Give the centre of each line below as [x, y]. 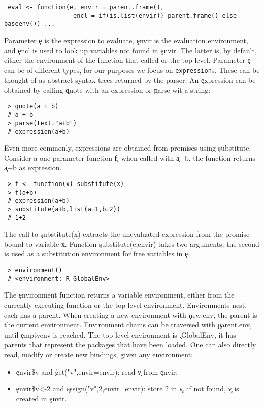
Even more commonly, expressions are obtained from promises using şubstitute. [128, 148]
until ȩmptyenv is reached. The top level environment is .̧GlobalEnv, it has [120, 334]
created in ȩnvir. [41, 398]
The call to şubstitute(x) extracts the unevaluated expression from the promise [127, 234]
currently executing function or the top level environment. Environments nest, [126, 304]
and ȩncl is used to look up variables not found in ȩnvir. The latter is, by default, [130, 50]
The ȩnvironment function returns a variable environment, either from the [119, 295]
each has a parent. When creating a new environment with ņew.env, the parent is [131, 314]
